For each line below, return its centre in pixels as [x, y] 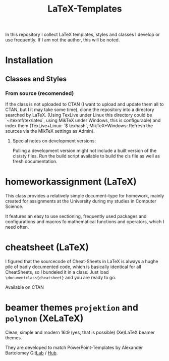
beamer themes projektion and [72, 308]
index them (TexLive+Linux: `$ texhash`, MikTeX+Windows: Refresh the [79, 126]
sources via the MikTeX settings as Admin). [50, 131]
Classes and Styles [36, 79]
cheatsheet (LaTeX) [47, 247]
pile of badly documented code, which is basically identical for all [73, 267]
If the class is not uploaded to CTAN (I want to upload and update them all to [84, 105]
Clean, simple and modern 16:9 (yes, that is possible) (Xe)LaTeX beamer [80, 332]
